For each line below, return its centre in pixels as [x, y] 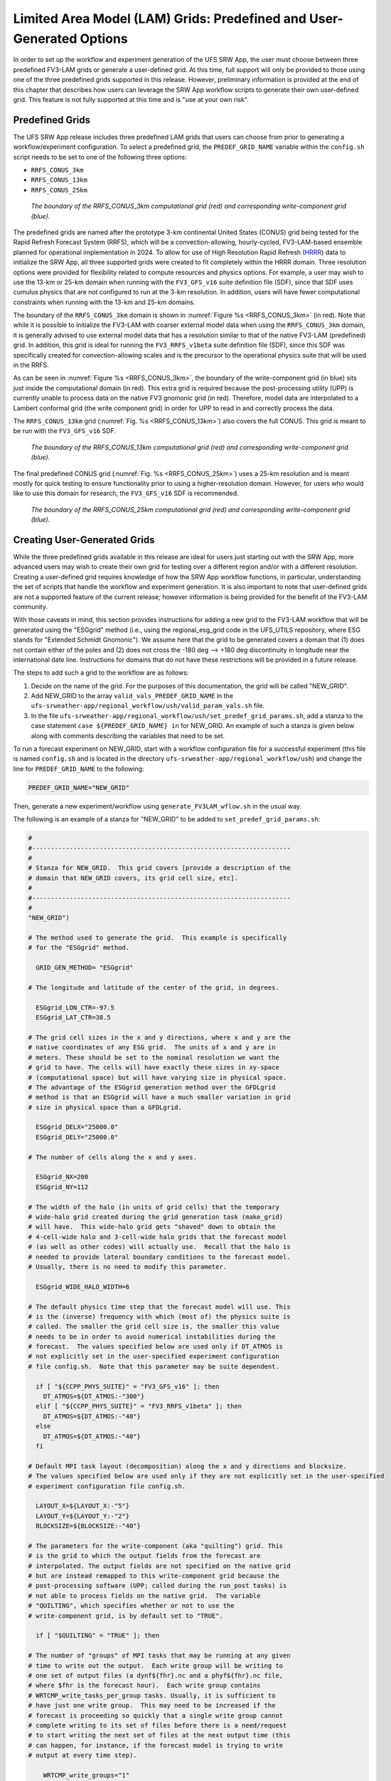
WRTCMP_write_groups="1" [86, 1775]
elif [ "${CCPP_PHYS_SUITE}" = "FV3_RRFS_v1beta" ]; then [139, 1406]
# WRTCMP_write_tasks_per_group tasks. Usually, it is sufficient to [152, 1695]
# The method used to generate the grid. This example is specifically [157, 938]
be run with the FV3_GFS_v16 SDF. [65, 431]
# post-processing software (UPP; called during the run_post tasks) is [157, 1586]
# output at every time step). [83, 1755]
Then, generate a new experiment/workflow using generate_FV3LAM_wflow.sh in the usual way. [157, 806]
